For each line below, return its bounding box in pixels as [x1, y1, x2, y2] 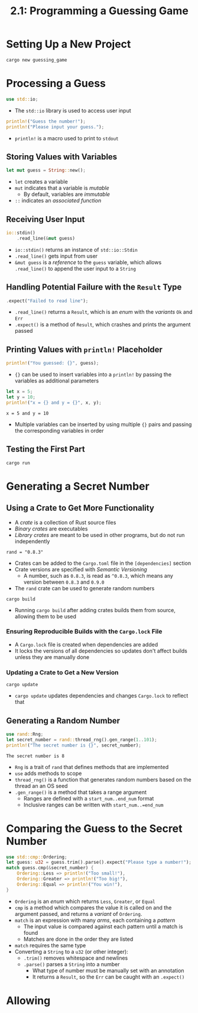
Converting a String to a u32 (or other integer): [14, 948, 128, 955]
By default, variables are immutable [23, 191, 111, 198]
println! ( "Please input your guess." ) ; [6, 124, 105, 130]
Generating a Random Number [6, 715, 120, 726]
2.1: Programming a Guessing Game [9, 4, 189, 18]
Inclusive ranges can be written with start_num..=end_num [23, 801, 164, 808]
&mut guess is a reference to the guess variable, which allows [14, 259, 162, 266]
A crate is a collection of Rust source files [14, 519, 116, 526]
